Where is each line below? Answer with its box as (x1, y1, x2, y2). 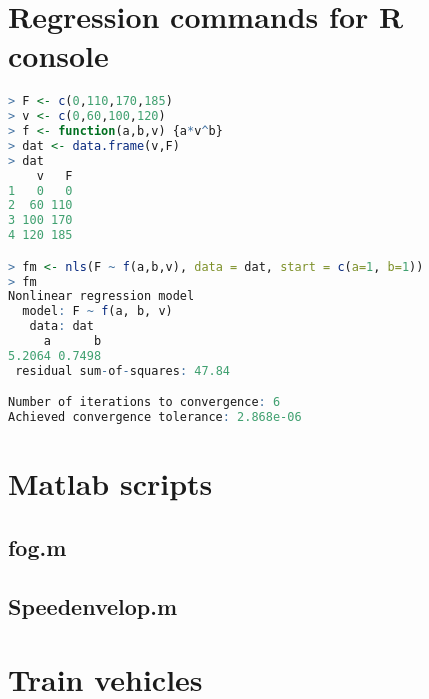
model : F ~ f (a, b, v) (22, 304, 173, 319)
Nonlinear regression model (8, 289, 195, 304)
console (8, 35, 109, 76)
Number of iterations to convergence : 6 (8, 395, 281, 410)
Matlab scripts (8, 463, 213, 504)
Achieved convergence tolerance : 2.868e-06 (8, 410, 302, 425)
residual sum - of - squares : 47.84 (15, 363, 231, 378)
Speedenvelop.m (8, 590, 178, 621)
